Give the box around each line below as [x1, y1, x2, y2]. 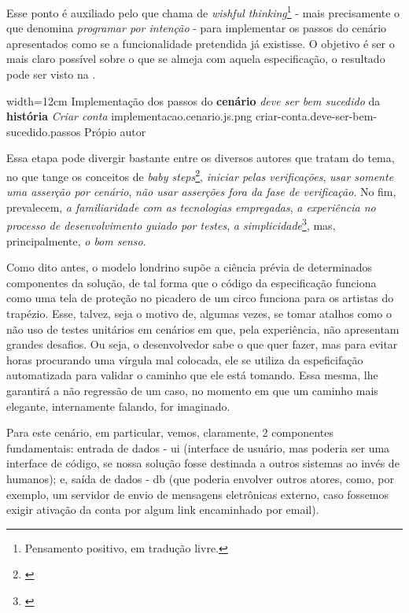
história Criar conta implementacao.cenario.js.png [6, 108, 252, 124]
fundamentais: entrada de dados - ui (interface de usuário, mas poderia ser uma [6, 439, 390, 456]
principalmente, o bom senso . [6, 232, 146, 249]
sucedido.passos [6, 123, 81, 139]
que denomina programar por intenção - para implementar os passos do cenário [6, 20, 387, 36]
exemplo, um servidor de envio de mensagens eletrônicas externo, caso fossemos [6, 486, 389, 502]
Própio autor [84, 123, 146, 139]
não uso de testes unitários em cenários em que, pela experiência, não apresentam [6, 320, 400, 337]
